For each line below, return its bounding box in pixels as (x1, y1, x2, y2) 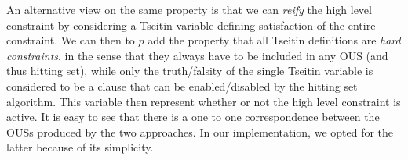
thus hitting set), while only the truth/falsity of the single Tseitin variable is (6, 62, 373, 79)
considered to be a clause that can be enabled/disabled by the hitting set (6, 77, 358, 94)
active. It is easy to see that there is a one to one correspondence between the (6, 108, 380, 125)
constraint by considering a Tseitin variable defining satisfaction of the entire (6, 16, 376, 33)
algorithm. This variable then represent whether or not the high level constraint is (6, 93, 401, 109)
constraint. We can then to (6, 32, 135, 48)
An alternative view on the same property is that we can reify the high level (6, 2, 372, 17)
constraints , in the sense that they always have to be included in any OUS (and (6, 47, 388, 63)
